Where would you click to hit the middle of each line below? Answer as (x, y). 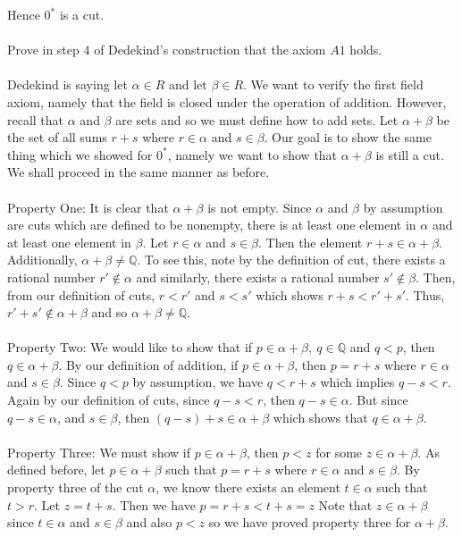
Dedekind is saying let (67, 84)
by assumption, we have (198, 382)
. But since (378, 400)
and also (149, 522)
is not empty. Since (260, 207)
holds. (366, 50)
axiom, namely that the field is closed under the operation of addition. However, (227, 101)
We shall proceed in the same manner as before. (139, 172)
